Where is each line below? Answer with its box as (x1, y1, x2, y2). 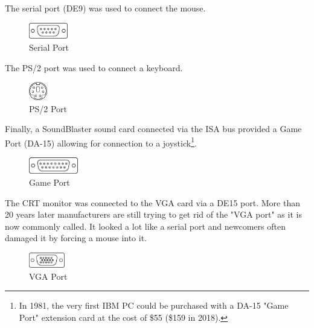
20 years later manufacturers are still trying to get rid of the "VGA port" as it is (5, 208, 302, 221)
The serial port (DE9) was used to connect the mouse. (5, 2, 206, 14)
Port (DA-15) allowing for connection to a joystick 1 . (5, 134, 197, 149)
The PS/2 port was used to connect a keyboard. (5, 61, 183, 74)
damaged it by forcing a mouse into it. (5, 232, 147, 244)
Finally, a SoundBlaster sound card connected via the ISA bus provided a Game (5, 122, 302, 135)
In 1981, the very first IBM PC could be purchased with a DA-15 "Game (19, 299, 289, 312)
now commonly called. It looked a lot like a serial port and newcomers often (5, 219, 286, 232)
